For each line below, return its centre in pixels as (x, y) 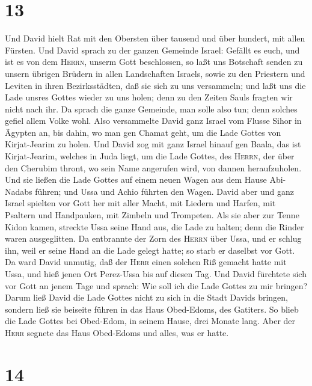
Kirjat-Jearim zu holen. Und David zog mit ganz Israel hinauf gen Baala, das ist (153, 144)
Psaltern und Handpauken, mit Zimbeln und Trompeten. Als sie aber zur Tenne (152, 215)
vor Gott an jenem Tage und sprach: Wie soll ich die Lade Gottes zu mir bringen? (156, 285)
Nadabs (19, 191)
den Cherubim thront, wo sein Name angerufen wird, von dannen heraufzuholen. (153, 167)
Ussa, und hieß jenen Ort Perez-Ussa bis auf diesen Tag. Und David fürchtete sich (156, 274)
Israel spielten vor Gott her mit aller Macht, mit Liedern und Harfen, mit (140, 203)
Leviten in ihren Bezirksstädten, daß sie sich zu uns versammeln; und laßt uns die (155, 85)
